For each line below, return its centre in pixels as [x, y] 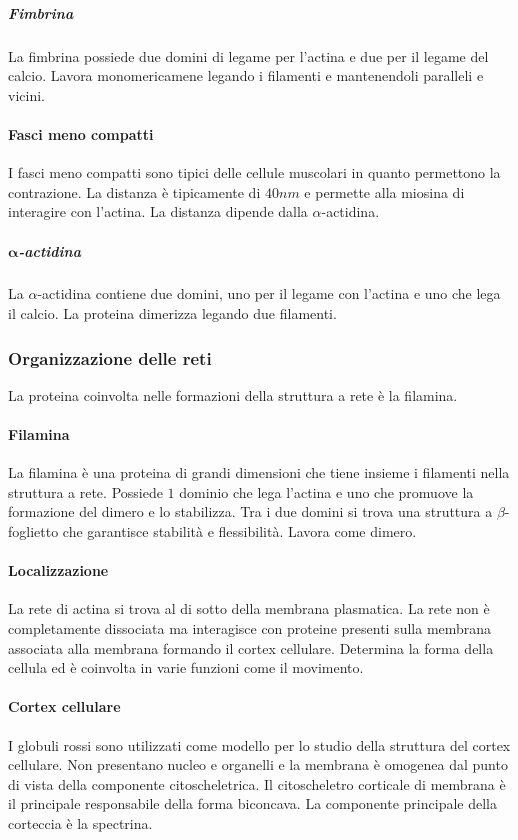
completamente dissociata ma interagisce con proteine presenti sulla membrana [250, 628]
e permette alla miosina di [384, 191]
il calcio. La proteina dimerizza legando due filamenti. [172, 313]
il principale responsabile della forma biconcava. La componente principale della [252, 803]
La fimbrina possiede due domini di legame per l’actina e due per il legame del [248, 55]
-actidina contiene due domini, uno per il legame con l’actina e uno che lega [269, 293]
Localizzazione [58, 570]
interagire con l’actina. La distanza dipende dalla [158, 211]
